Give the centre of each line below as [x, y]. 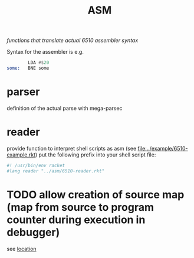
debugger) [33, 232]
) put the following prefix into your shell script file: [96, 155]
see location [22, 249]
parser [23, 92]
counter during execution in [76, 220]
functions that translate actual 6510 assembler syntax [73, 40]
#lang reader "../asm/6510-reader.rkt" [56, 171]
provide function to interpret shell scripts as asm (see [72, 148]
